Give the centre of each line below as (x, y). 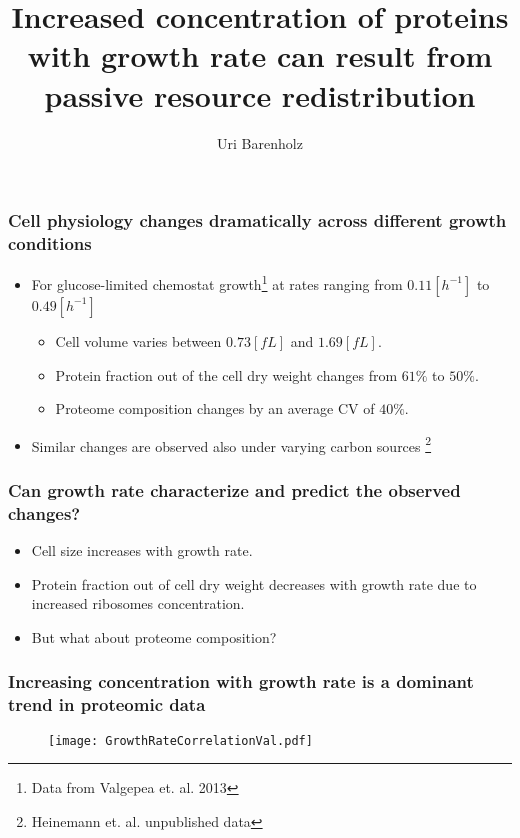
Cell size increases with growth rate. (142, 550)
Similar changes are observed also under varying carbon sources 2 (231, 444)
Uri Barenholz (260, 142)
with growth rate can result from (260, 55)
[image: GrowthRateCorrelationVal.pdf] (180, 740)
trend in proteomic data (107, 704)
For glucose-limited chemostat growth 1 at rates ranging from (217, 282)
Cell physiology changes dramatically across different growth (257, 220)
